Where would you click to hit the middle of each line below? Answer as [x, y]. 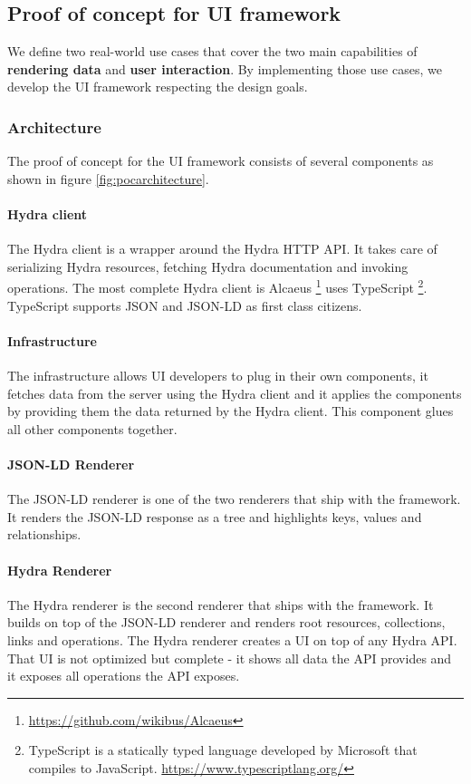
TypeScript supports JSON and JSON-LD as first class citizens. [185, 305]
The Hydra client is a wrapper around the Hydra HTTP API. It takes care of [222, 249]
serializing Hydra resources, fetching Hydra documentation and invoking [208, 266]
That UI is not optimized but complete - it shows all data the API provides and [230, 658]
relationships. [44, 534]
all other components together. [92, 428]
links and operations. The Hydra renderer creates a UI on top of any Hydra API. [232, 639]
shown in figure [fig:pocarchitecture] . [108, 178]
